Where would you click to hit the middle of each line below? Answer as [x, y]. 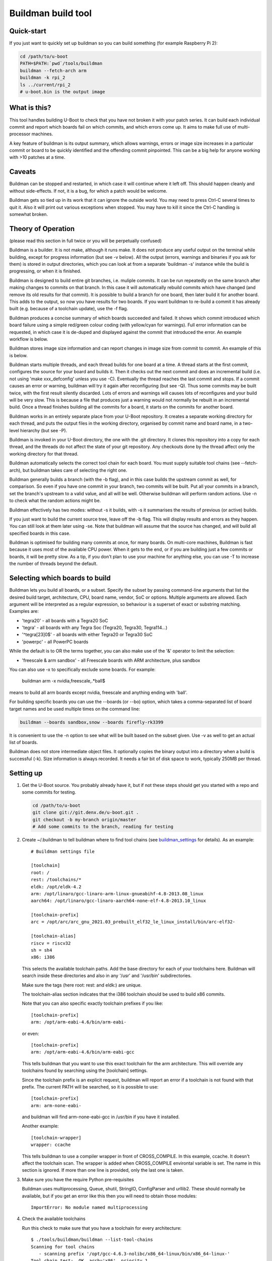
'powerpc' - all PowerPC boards [55, 642]
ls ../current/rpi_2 [45, 85]
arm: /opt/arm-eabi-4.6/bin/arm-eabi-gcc [83, 1052]
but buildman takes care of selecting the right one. [75, 470]
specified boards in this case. [40, 533]
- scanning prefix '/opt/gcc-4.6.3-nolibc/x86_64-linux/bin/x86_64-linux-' [134, 1254]
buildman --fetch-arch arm [53, 70]
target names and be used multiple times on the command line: [75, 709]
